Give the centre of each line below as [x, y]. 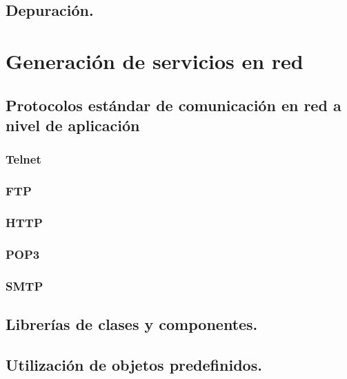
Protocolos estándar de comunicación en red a [173, 105]
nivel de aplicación [73, 125]
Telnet [23, 159]
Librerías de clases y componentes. [132, 323]
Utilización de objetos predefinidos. [134, 364]
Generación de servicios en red [155, 60]
